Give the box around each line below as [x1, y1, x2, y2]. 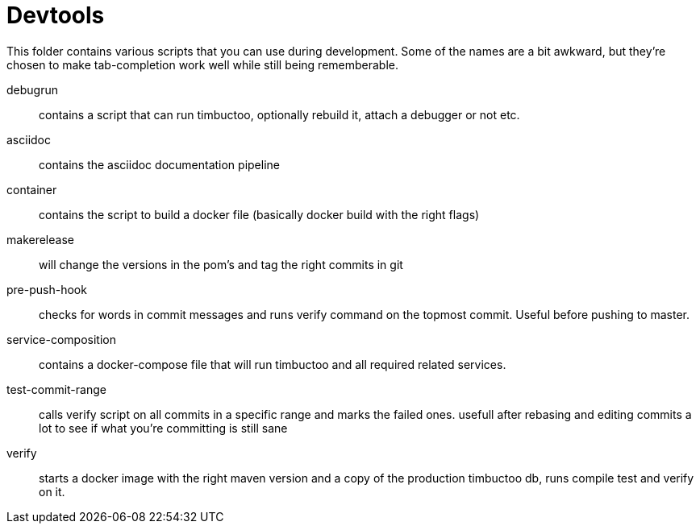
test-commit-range [6, 382, 106, 396]
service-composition [6, 332, 116, 346]
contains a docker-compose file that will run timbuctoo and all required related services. [39, 357, 506, 371]
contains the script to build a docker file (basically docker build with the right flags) [39, 207, 480, 222]
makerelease [6, 232, 74, 246]
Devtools [6, 2, 105, 29]
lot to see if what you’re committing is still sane [39, 420, 288, 435]
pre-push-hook [6, 282, 87, 296]
